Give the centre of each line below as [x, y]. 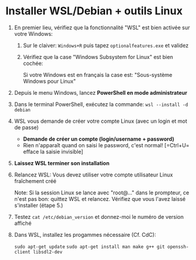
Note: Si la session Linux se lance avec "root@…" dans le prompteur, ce [102, 193]
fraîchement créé [35, 181]
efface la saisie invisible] [53, 151]
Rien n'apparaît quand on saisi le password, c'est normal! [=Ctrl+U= [106, 145]
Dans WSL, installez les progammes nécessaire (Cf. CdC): [85, 234]
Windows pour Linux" [50, 81]
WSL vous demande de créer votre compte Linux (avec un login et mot [101, 121]
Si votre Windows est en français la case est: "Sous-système [98, 75]
